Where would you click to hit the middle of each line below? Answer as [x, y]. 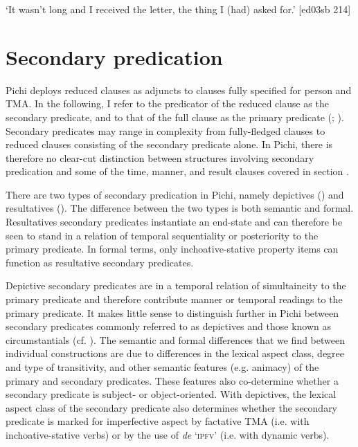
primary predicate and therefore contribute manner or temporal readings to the [174, 299]
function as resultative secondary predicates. [100, 262]
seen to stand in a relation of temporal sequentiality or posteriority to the [162, 235]
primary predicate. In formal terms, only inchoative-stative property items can [172, 249]
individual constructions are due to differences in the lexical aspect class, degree [175, 353]
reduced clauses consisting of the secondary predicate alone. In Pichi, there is [169, 144]
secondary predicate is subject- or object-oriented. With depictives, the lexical [171, 394]
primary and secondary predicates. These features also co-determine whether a [172, 380]
